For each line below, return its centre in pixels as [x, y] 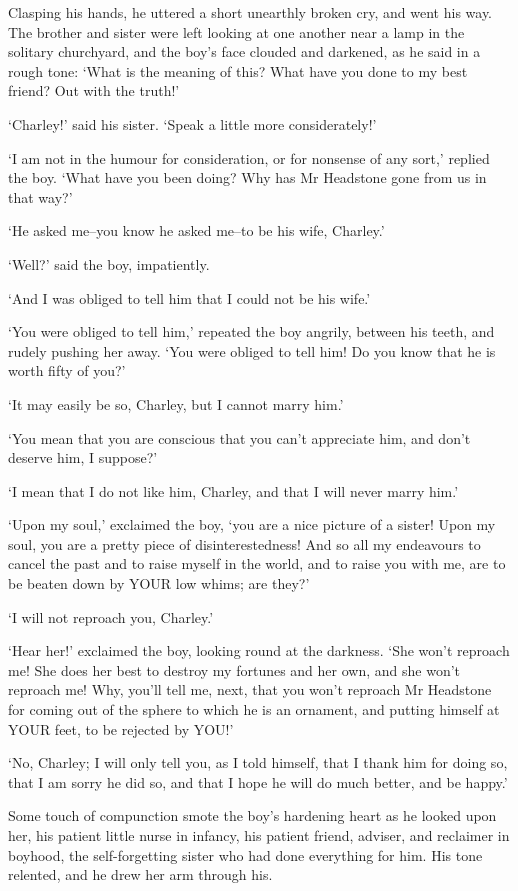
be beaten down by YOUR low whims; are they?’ [159, 583]
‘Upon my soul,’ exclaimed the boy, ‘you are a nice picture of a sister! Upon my [252, 524]
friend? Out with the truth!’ [94, 90]
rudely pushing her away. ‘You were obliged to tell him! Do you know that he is [252, 350]
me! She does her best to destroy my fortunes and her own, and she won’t [234, 669]
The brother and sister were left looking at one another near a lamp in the [236, 31]
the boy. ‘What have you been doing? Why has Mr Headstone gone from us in [247, 177]
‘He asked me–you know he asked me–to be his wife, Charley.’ [196, 230]
